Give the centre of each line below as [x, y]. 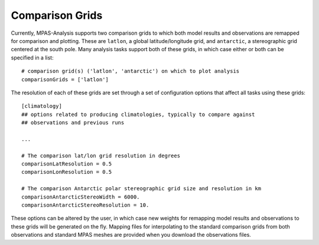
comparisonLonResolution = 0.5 [67, 172]
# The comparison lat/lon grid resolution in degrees [101, 155]
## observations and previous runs [73, 123]
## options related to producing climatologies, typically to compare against [138, 114]
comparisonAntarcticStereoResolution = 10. [85, 205]
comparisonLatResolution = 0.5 [67, 164]
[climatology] [42, 106]
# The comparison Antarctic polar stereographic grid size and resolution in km [141, 189]
